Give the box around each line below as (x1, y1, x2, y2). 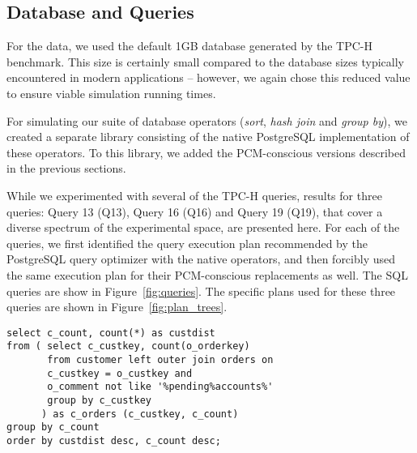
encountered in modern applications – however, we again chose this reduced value (6, 69, 411, 86)
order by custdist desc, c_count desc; (6, 434, 221, 447)
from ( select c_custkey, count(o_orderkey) (6, 340, 250, 353)
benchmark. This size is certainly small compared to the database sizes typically (6, 53, 404, 70)
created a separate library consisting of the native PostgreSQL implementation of (6, 128, 410, 145)
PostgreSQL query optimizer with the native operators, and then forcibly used (6, 250, 396, 267)
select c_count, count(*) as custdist (6, 327, 215, 339)
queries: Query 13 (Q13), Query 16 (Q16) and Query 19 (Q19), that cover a (6, 203, 383, 220)
